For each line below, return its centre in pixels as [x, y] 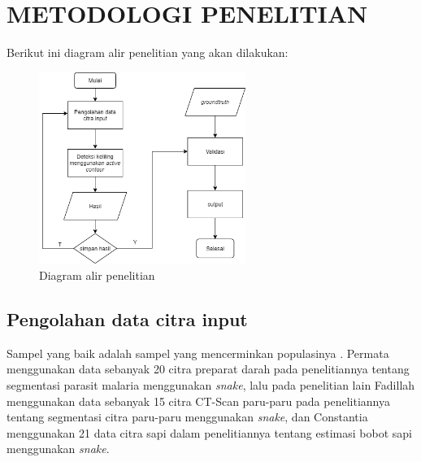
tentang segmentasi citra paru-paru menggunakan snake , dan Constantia [187, 417]
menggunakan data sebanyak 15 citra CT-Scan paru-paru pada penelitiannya [198, 401]
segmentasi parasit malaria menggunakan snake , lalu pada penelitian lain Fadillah [211, 385]
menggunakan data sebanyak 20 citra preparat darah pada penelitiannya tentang [208, 369]
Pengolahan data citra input [127, 319]
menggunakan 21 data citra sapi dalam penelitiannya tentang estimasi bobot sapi [209, 432]
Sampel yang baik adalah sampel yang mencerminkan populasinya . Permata [198, 353]
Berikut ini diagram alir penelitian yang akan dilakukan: [148, 52]
